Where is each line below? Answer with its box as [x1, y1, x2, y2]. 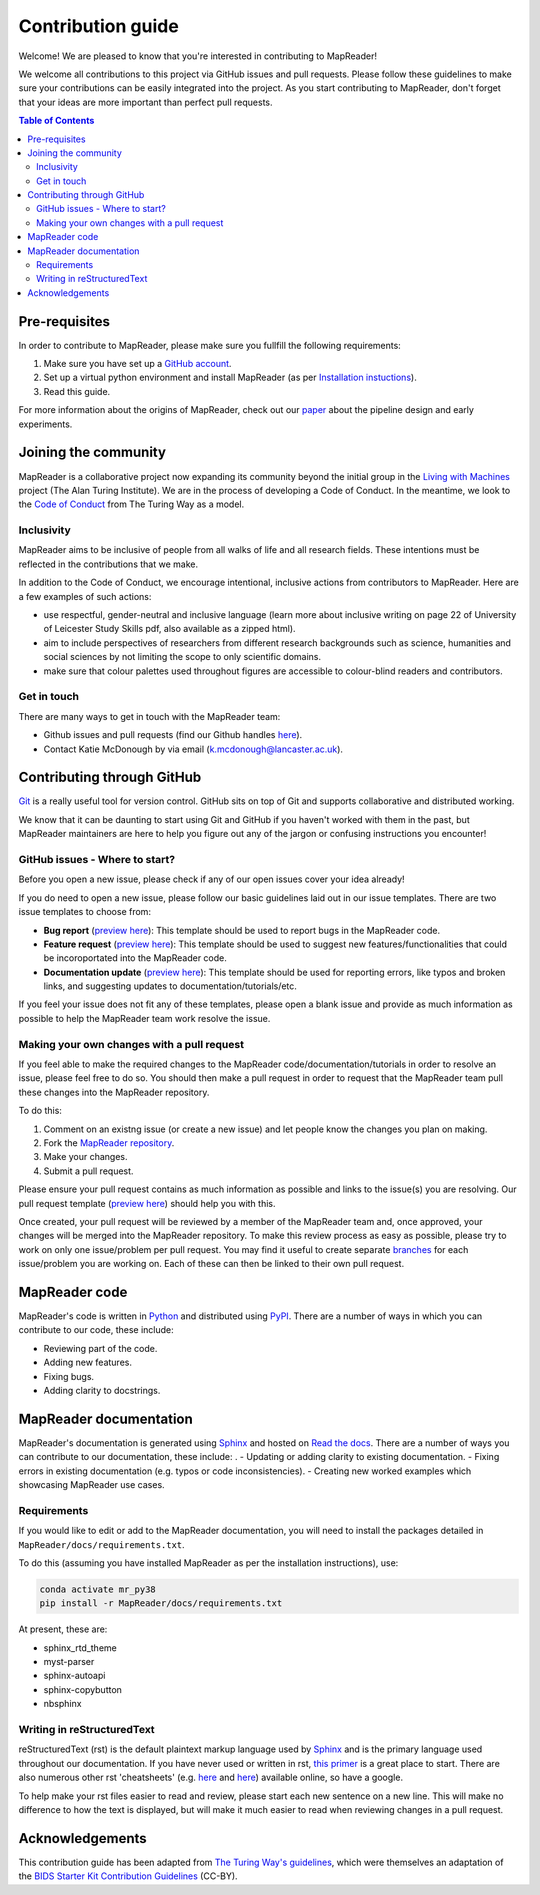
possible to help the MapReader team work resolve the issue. [18, 1012, 271, 1024]
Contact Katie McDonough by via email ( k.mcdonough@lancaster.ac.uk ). [43, 743, 344, 755]
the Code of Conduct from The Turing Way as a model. [18, 498, 245, 510]
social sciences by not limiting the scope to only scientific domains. [43, 651, 322, 663]
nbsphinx [43, 1698, 82, 1710]
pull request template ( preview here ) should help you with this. [18, 1197, 276, 1209]
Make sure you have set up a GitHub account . [43, 358, 232, 370]
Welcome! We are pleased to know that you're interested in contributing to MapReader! [18, 50, 377, 62]
